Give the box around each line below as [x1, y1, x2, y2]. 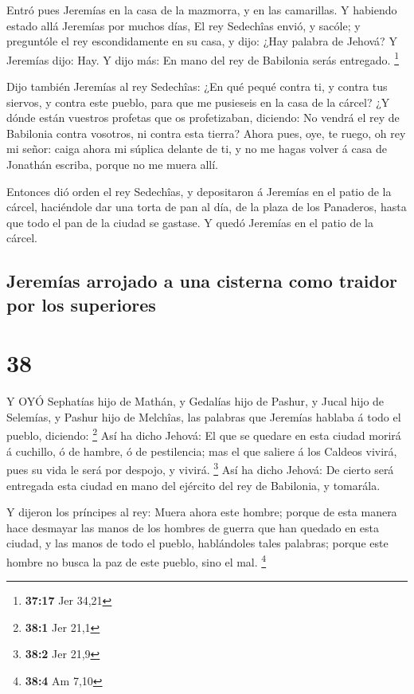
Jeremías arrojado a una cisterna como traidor [6, 269, 397, 293]
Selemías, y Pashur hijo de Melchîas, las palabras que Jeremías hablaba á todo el [6, 408, 401, 425]
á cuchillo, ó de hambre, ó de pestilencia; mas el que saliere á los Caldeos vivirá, [6, 442, 397, 459]
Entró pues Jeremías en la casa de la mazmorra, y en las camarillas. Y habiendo [6, 2, 397, 18]
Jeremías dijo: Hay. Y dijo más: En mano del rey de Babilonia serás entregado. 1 [6, 49, 399, 68]
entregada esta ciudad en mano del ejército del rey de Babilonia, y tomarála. [6, 476, 381, 493]
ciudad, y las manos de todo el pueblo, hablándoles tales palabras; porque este [6, 535, 389, 551]
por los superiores [6, 292, 156, 316]
